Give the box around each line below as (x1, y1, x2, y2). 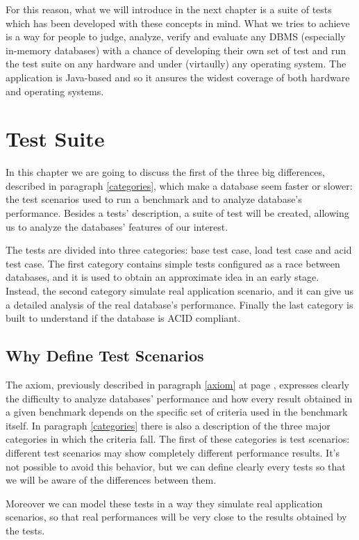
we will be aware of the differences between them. (6, 473, 217, 487)
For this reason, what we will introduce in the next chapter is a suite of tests (6, 2, 332, 16)
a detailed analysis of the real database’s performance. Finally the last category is (6, 297, 353, 311)
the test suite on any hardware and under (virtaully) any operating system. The (6, 56, 347, 71)
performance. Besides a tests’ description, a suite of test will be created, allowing (6, 206, 349, 220)
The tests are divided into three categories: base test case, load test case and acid (6, 243, 352, 257)
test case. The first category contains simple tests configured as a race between (6, 256, 340, 270)
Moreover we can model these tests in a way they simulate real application (6, 496, 323, 510)
